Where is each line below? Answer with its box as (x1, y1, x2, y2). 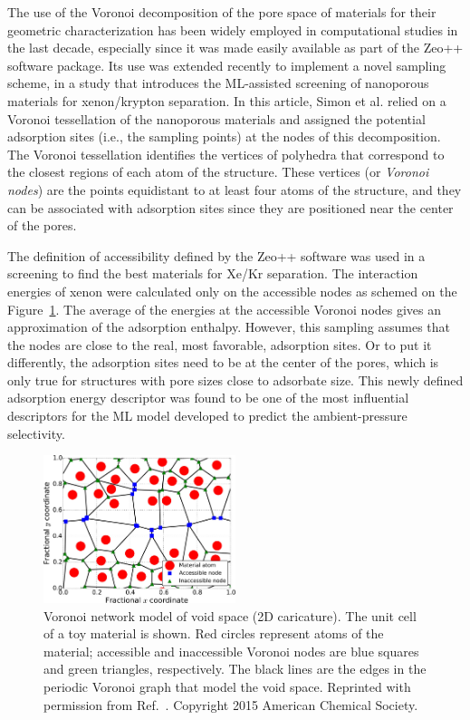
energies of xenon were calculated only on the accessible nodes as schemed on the (7, 281, 457, 300)
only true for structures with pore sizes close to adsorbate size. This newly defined (7, 370, 464, 389)
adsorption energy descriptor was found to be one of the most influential (7, 388, 409, 407)
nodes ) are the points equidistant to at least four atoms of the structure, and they (7, 180, 462, 199)
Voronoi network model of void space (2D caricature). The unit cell (43, 606, 417, 625)
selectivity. (7, 423, 65, 443)
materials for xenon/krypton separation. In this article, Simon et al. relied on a (7, 91, 446, 110)
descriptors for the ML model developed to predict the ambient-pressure (7, 406, 408, 425)
